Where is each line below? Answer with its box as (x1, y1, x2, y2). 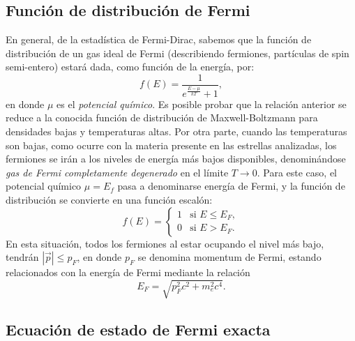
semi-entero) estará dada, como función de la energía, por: (6, 59, 255, 74)
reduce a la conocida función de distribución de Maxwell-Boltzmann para (6, 110, 318, 125)
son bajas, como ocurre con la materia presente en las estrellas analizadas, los (6, 137, 337, 152)
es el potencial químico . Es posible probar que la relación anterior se (56, 96, 347, 111)
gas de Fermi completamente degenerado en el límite (6, 165, 229, 179)
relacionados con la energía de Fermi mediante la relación (6, 265, 250, 280)
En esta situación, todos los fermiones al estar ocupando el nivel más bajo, (6, 236, 324, 250)
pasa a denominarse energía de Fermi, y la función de (117, 179, 345, 193)
